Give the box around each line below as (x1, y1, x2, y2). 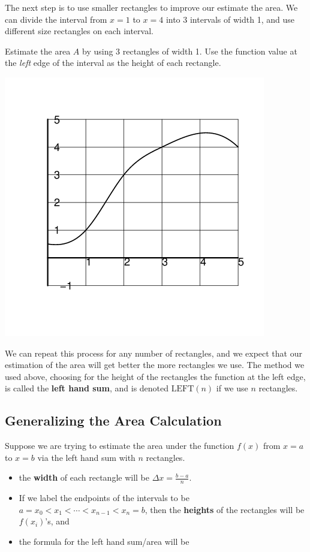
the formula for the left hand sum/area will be (19, 535, 189, 547)
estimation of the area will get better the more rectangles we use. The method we (5, 358, 305, 371)
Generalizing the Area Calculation (5, 411, 222, 430)
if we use (216, 382, 248, 394)
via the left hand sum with (37, 451, 136, 463)
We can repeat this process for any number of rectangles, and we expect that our (5, 346, 302, 359)
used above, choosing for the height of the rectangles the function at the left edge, (5, 370, 306, 382)
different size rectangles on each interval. (5, 25, 154, 37)
